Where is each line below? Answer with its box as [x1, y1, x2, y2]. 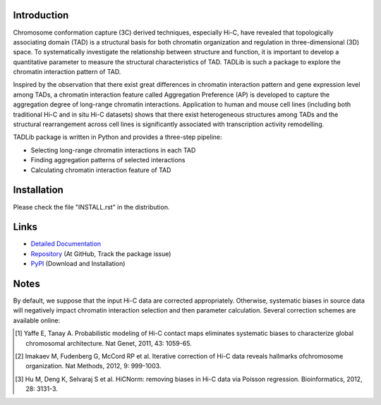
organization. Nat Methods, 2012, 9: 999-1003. [25, 362, 162, 370]
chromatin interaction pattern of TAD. [13, 68, 121, 76]
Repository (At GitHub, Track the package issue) [30, 249, 171, 258]
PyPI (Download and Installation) [30, 260, 126, 268]
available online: [13, 316, 60, 325]
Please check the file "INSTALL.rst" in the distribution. [13, 202, 170, 211]
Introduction [13, 9, 69, 21]
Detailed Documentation [30, 240, 102, 248]
